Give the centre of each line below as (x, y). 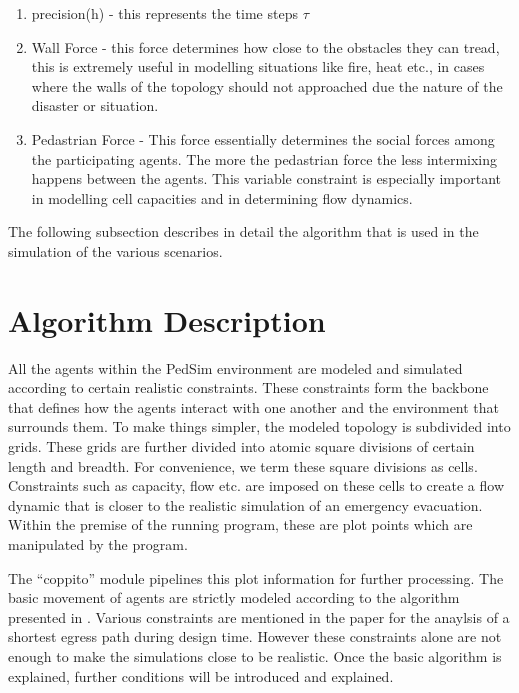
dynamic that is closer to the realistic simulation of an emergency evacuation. (245, 504)
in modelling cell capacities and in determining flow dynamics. (222, 197)
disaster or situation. (95, 105)
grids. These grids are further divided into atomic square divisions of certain (241, 446)
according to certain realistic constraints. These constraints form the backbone (248, 387)
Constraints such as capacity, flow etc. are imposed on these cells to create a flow (256, 485)
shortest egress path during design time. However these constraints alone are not (255, 636)
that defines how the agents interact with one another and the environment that (254, 406)
